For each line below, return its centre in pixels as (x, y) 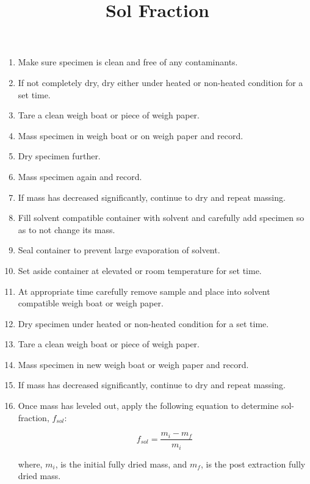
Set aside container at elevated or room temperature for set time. (140, 270)
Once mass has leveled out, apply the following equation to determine (148, 406)
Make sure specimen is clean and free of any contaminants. (128, 62)
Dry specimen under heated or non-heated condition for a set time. (143, 323)
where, (30, 464)
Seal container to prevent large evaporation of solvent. (119, 250)
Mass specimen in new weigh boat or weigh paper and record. (133, 364)
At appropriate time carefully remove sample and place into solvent (144, 291)
